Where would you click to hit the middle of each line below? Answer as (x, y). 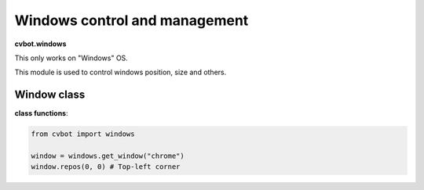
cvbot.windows (40, 44)
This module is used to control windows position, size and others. (121, 72)
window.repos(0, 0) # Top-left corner (106, 167)
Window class (50, 95)
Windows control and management (132, 20)
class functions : (41, 113)
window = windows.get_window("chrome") (108, 156)
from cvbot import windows (83, 134)
